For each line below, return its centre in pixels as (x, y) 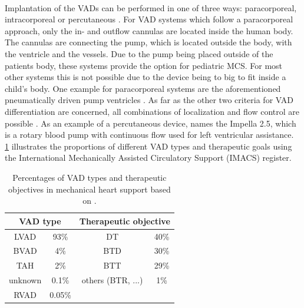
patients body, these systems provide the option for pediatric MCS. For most (144, 65)
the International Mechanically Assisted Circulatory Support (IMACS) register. (148, 158)
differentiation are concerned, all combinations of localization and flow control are (152, 111)
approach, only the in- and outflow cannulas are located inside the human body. (149, 30)
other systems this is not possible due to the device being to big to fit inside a (146, 77)
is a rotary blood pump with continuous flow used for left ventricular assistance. (149, 135)
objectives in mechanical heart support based (90, 189)
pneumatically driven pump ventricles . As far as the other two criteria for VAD (149, 100)
